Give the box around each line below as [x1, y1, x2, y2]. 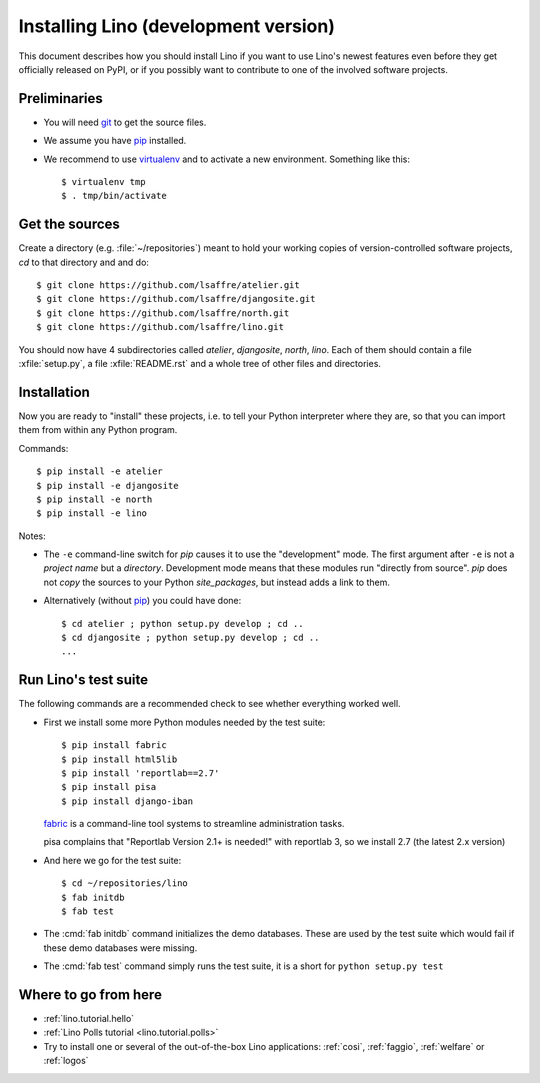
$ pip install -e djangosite [36, 480, 179, 491]
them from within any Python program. [18, 424, 178, 436]
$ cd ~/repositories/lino [61, 878, 189, 889]
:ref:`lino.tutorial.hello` [43, 1013, 135, 1025]
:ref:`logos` [43, 1055, 89, 1067]
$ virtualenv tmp [61, 176, 146, 188]
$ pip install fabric [61, 740, 167, 751]
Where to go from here [18, 986, 162, 1003]
